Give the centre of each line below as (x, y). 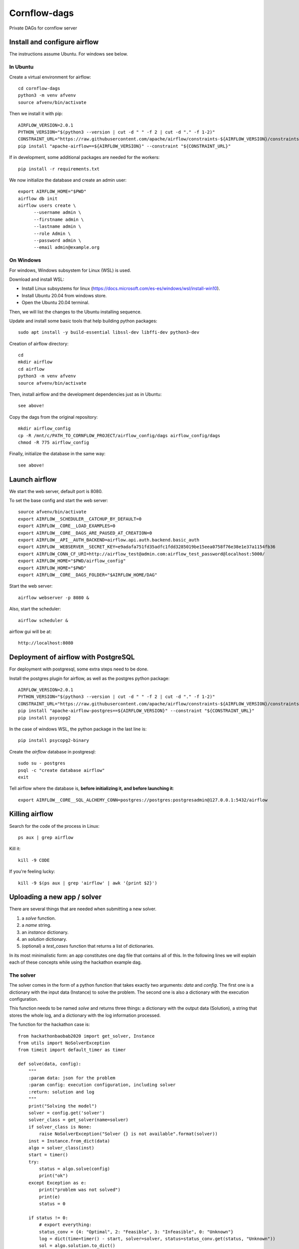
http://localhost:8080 (46, 643)
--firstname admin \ (59, 219)
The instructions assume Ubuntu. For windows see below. (69, 54)
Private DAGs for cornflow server (43, 28)
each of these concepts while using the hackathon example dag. (75, 962)
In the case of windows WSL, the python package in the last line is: (78, 729)
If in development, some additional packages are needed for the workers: (84, 157)
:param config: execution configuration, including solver (102, 1085)
